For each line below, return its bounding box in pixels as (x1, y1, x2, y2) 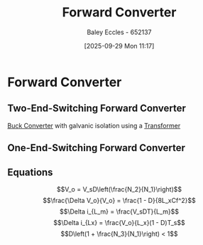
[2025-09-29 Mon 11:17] (84, 41, 155, 50)
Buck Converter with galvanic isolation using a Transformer (7, 121, 181, 130)
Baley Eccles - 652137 (87, 28, 152, 36)
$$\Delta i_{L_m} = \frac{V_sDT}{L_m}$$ (59, 207, 180, 216)
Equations (7, 166, 53, 178)
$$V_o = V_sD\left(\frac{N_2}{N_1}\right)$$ (56, 184, 182, 193)
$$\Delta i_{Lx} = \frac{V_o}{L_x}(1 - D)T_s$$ (53, 218, 186, 226)
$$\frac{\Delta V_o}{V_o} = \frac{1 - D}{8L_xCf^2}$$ (42, 196, 197, 204)
